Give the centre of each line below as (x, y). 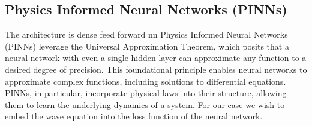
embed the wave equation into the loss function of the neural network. (134, 116)
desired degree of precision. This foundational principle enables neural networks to (156, 69)
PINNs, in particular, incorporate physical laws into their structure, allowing (146, 93)
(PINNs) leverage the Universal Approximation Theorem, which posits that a (147, 46)
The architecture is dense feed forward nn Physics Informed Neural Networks (146, 34)
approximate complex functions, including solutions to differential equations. (145, 81)
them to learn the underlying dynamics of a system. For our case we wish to (145, 104)
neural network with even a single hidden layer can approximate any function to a (156, 58)
